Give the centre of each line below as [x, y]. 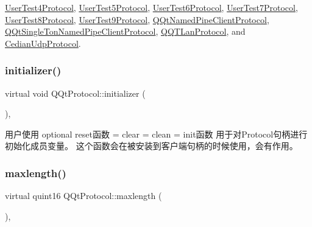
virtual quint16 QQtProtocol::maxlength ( [83, 196]
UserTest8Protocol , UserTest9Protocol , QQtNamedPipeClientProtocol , [137, 19]
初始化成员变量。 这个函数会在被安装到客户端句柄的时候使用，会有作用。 [151, 146]
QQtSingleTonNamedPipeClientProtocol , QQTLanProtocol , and [125, 31]
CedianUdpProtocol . [43, 43]
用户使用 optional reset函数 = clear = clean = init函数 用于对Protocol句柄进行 [156, 134]
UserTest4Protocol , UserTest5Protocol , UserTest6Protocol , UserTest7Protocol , [151, 7]
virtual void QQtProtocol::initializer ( [75, 93]
